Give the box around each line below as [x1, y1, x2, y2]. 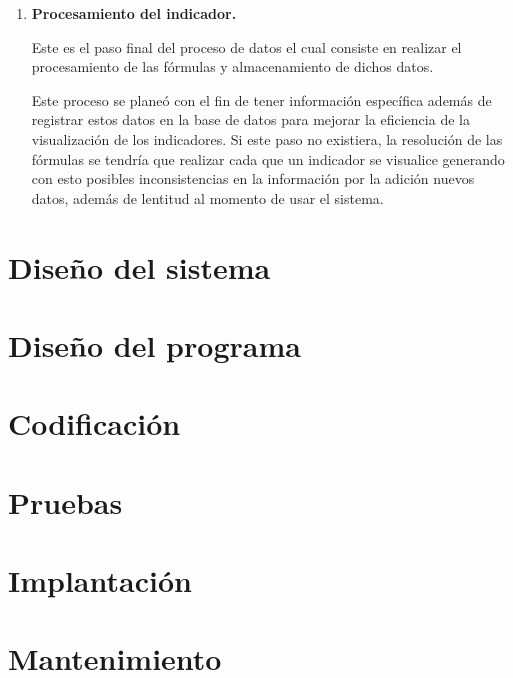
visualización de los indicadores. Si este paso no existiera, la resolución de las [31, 128, 503, 149]
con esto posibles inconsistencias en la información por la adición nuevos [31, 168, 475, 189]
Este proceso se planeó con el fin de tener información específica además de [31, 89, 492, 110]
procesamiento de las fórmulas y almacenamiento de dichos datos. [31, 56, 434, 77]
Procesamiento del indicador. [31, 3, 237, 23]
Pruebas [8, 481, 123, 522]
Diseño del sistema [8, 246, 271, 287]
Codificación [8, 403, 181, 444]
